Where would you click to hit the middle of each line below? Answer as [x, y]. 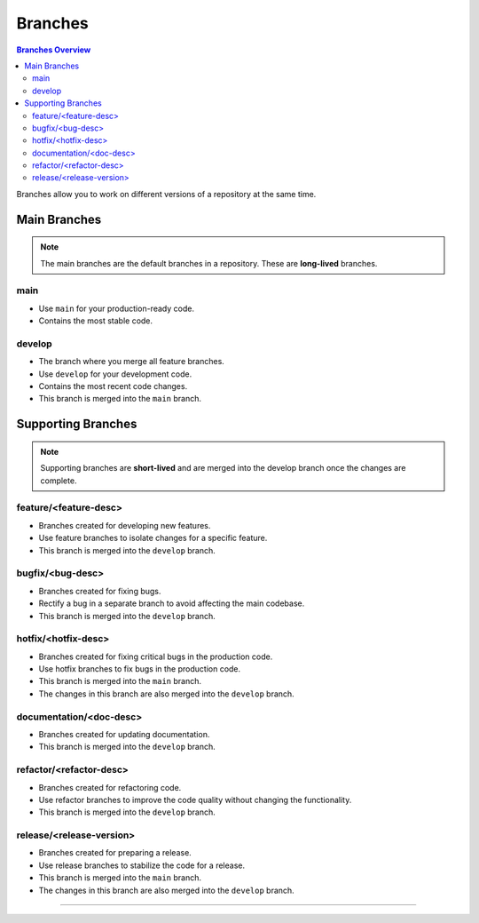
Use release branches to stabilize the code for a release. [142, 865]
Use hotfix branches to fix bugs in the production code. [140, 669]
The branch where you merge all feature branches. [132, 362]
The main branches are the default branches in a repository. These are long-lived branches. [209, 263]
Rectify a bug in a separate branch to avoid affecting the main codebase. [172, 603]
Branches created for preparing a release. [115, 853]
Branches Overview [54, 50]
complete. [59, 481]
